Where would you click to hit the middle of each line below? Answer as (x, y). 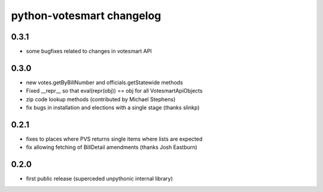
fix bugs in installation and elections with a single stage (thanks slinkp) (113, 108)
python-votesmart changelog (86, 16)
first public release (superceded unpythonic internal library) (100, 179)
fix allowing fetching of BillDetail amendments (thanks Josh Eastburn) (112, 147)
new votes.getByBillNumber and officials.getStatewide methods (105, 82)
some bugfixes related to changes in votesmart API (89, 51)
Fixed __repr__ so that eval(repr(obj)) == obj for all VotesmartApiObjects (114, 91)
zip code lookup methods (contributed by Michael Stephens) (101, 99)
